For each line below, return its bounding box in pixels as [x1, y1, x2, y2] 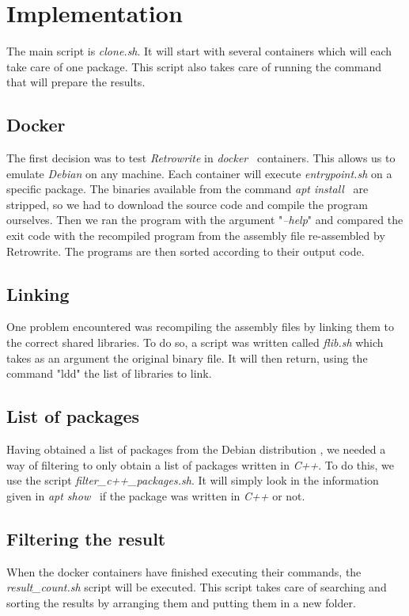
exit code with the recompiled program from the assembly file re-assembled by [6, 227, 385, 244]
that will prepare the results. [6, 74, 146, 90]
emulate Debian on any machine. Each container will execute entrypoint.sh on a [6, 165, 392, 181]
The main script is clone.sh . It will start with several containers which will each [6, 43, 392, 59]
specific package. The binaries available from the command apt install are [6, 181, 369, 197]
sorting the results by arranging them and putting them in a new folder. [6, 594, 356, 610]
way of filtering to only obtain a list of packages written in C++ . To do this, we [6, 456, 394, 473]
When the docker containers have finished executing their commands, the [6, 563, 362, 580]
